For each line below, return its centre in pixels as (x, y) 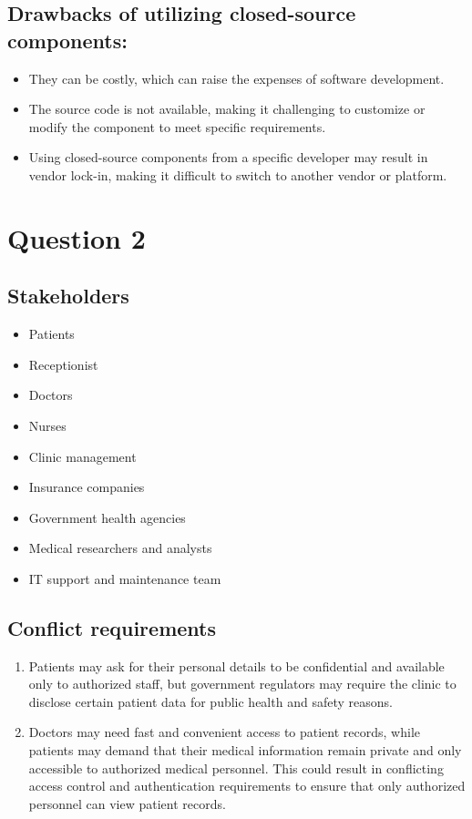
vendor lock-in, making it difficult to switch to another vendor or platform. (238, 174)
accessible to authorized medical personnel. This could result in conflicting (236, 768)
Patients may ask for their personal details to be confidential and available (236, 665)
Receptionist (63, 364)
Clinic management (82, 456)
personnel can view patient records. (127, 803)
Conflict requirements (112, 627)
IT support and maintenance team (125, 578)
